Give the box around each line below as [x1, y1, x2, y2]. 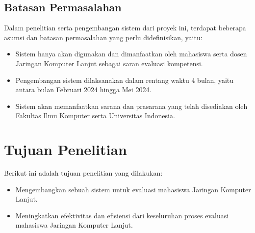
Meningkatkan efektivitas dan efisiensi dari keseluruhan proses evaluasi [15, 210, 229, 220]
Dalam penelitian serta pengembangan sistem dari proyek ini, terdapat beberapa [4, 23, 246, 33]
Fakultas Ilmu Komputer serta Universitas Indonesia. [15, 110, 175, 121]
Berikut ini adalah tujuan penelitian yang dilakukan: [4, 168, 163, 178]
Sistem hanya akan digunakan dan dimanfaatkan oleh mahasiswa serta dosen [15, 49, 247, 59]
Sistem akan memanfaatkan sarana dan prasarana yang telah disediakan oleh [15, 101, 248, 111]
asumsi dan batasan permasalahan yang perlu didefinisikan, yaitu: [4, 32, 203, 42]
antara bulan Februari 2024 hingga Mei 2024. [15, 84, 152, 95]
